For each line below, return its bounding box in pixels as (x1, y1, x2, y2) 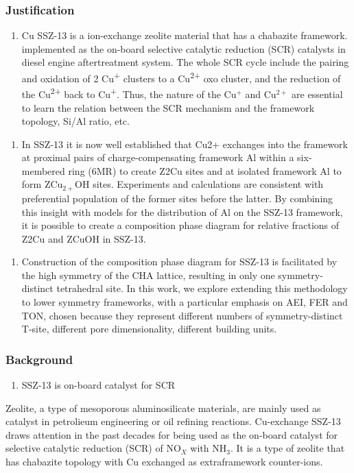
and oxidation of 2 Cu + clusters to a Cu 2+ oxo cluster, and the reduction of (21, 69, 341, 85)
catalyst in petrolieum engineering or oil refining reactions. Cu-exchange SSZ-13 (5, 414, 341, 428)
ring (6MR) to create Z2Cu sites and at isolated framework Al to (68, 163, 342, 178)
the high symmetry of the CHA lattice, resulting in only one (21, 267, 275, 282)
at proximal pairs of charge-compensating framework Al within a (21, 150, 294, 165)
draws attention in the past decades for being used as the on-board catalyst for (5, 427, 338, 441)
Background (5, 350, 73, 367)
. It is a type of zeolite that (230, 441, 345, 455)
